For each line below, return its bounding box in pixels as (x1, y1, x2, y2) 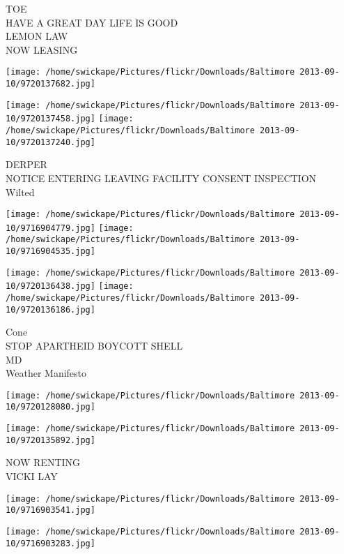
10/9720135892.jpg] (6, 435, 95, 445)
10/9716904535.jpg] (6, 246, 95, 257)
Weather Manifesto (6, 366, 87, 380)
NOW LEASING (6, 42, 78, 57)
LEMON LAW (6, 29, 68, 43)
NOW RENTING (6, 455, 81, 470)
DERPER (6, 157, 47, 172)
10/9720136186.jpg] (6, 304, 95, 315)
